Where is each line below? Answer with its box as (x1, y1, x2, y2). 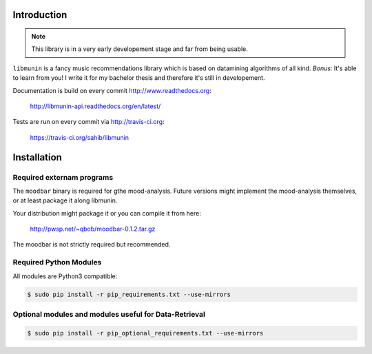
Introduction (12, 9, 68, 21)
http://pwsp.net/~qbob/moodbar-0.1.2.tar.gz (30, 225, 156, 233)
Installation (12, 152, 62, 163)
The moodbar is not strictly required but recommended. (12, 240, 171, 249)
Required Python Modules (12, 258, 102, 267)
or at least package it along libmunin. (12, 196, 118, 205)
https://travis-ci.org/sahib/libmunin (30, 133, 129, 141)
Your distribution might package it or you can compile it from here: (12, 209, 201, 217)
